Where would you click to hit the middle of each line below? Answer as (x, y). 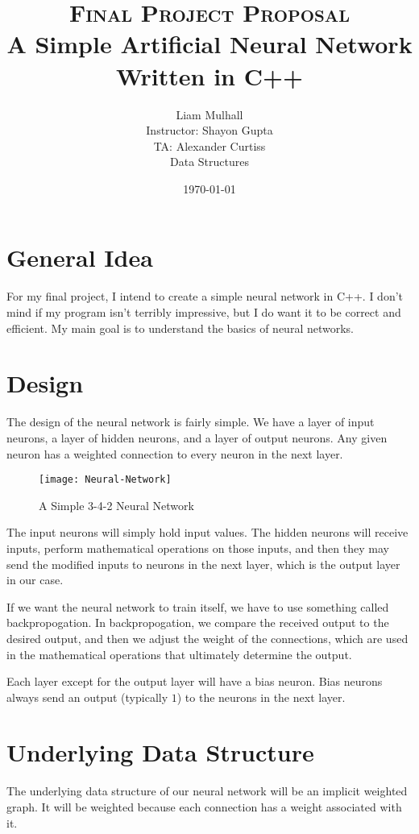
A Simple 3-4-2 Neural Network (116, 505)
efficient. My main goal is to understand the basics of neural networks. (180, 328)
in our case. (35, 580)
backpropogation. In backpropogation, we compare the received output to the (198, 622)
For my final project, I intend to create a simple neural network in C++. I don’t (205, 296)
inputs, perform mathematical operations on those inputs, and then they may (198, 548)
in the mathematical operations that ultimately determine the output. (179, 654)
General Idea (80, 257)
